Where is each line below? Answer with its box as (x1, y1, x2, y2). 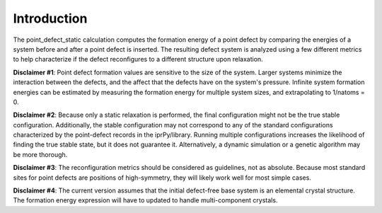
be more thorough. (13, 150, 68, 159)
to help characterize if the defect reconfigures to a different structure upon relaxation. (13, 55, 263, 64)
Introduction (13, 11, 88, 26)
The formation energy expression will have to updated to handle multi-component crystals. (13, 196, 278, 205)
